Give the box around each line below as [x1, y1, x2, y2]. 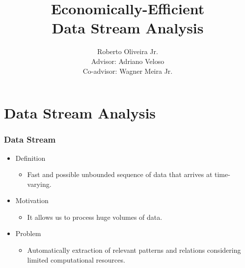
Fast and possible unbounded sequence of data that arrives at [27, 169, 213, 179]
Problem [15, 228, 41, 238]
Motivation [15, 195, 49, 206]
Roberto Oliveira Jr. [97, 46, 158, 57]
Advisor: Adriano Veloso [91, 56, 164, 66]
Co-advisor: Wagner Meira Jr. [82, 65, 173, 76]
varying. [27, 179, 52, 189]
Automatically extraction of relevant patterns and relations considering [27, 245, 241, 255]
